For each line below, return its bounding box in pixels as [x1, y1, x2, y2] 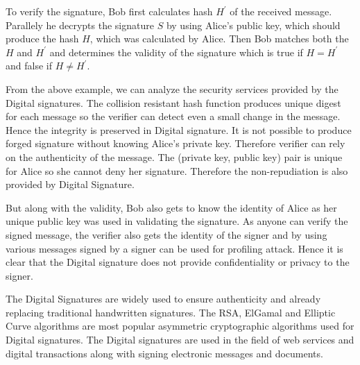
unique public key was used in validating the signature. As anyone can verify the [6, 214, 348, 228]
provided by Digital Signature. [6, 177, 135, 192]
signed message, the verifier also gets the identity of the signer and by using [6, 227, 327, 241]
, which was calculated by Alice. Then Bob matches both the [89, 31, 349, 46]
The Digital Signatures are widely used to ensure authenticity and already [6, 291, 321, 306]
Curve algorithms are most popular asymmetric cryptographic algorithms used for [6, 319, 354, 333]
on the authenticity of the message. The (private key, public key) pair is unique [6, 149, 343, 164]
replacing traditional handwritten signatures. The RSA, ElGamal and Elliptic [6, 305, 336, 319]
